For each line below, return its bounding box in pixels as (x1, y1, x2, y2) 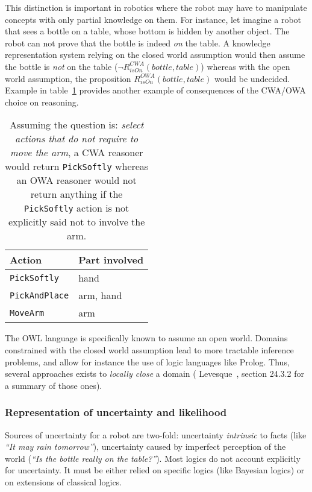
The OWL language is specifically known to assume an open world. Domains (5, 332, 288, 344)
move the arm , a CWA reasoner (10, 145, 143, 160)
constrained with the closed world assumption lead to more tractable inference (5, 343, 294, 356)
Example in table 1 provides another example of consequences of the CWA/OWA (5, 84, 306, 96)
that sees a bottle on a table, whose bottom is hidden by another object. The (5, 25, 290, 37)
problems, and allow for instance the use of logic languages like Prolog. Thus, (5, 355, 290, 368)
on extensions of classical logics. (5, 475, 122, 488)
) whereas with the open (201, 60, 290, 72)
